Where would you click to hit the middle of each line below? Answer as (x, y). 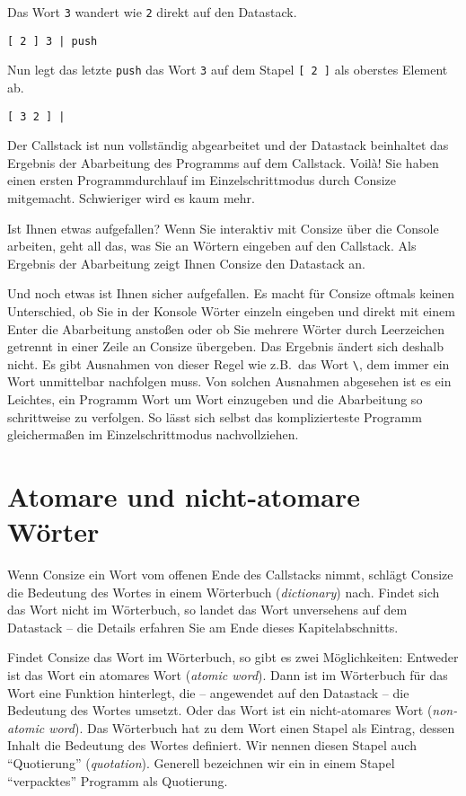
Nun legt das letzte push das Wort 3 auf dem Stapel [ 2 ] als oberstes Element (228, 70)
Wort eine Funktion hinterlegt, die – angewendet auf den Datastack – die (208, 692)
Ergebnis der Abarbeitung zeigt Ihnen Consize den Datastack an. (186, 263)
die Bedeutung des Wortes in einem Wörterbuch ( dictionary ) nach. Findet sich (224, 592)
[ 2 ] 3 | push (53, 41)
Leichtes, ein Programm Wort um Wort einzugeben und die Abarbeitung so (215, 399)
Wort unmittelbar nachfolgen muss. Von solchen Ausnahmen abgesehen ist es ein (229, 381)
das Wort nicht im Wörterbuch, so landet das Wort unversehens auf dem (207, 610)
